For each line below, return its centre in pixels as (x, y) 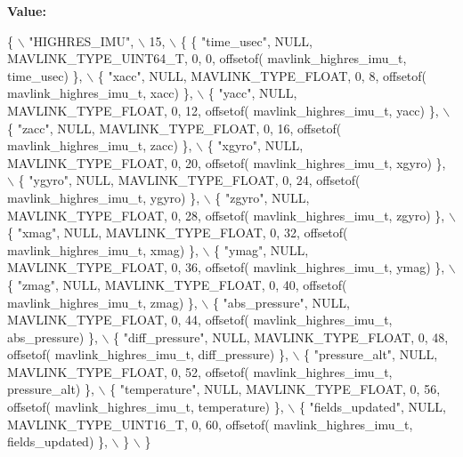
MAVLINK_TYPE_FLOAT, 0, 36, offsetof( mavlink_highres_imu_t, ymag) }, (226, 267)
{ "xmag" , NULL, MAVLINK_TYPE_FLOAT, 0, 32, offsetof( (178, 233)
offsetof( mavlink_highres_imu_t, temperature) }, (146, 407)
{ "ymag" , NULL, (261, 249)
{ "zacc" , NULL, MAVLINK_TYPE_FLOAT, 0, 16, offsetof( (175, 128)
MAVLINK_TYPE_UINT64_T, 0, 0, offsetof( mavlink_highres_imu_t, (207, 58)
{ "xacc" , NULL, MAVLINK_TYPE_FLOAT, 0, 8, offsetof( (262, 75)
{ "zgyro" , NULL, (262, 197)
